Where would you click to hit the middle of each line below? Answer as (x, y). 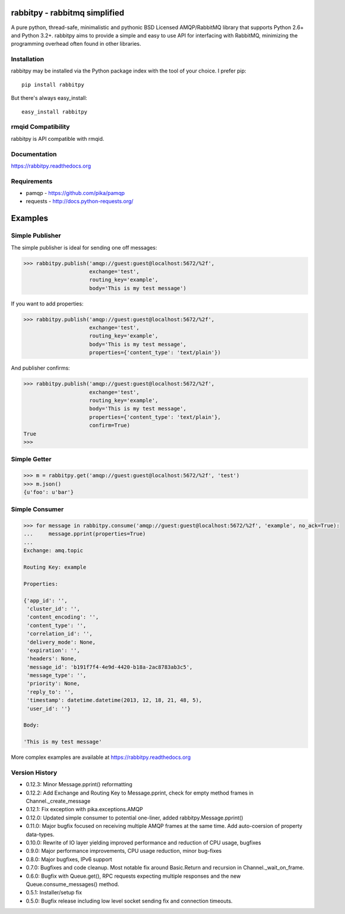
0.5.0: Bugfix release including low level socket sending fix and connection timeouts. (129, 901)
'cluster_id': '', (53, 609)
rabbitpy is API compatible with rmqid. (58, 138)
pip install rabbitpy (53, 84)
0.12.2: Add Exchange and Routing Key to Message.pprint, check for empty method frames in (140, 793)
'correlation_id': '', (60, 634)
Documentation (34, 154)
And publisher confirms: (41, 368)
